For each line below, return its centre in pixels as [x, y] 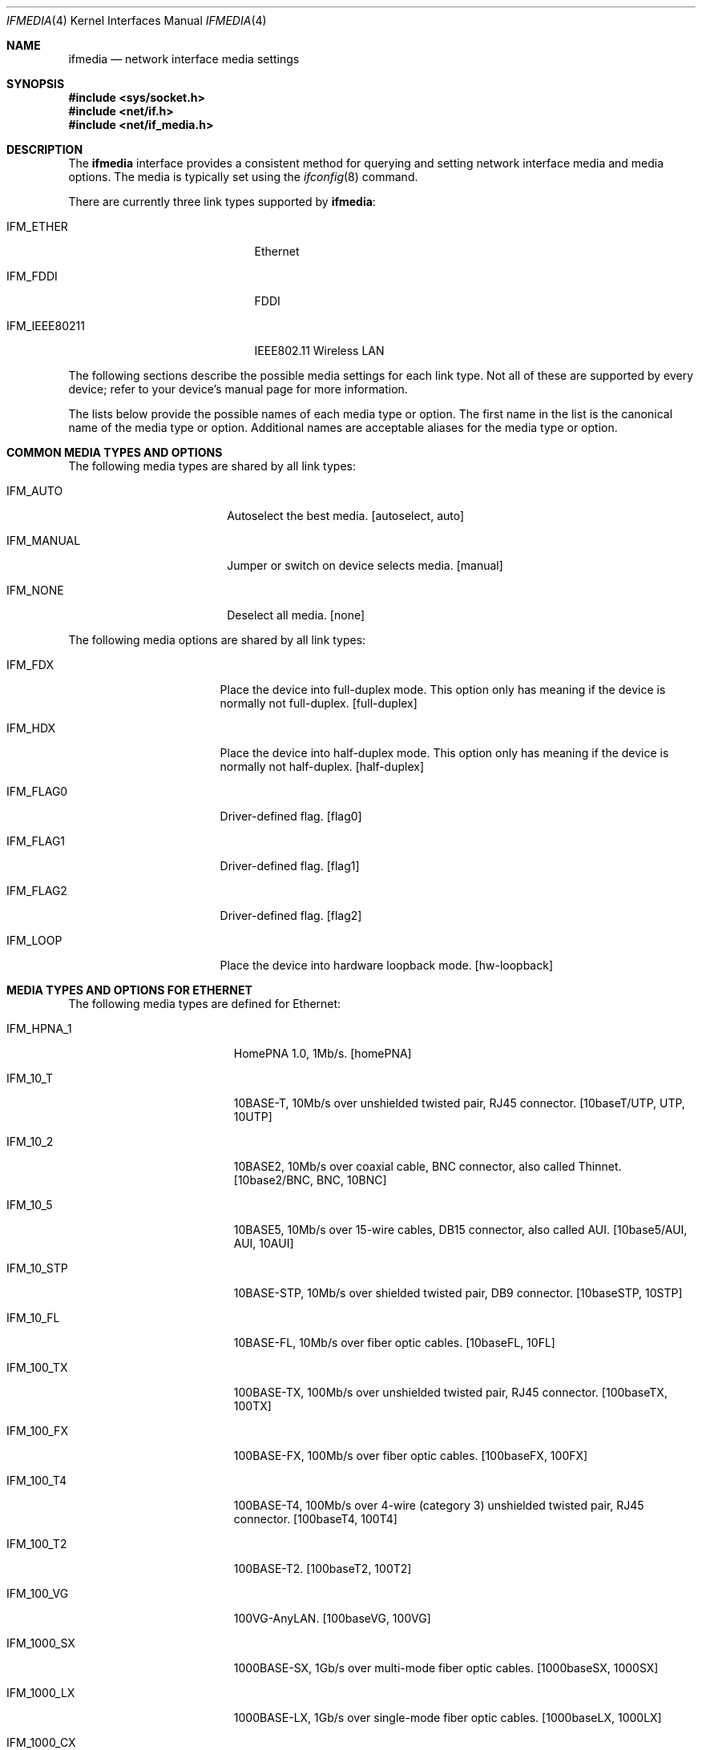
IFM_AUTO [35, 491]
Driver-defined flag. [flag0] [291, 816]
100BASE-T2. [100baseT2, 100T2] [323, 1569]
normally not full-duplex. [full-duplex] [319, 703]
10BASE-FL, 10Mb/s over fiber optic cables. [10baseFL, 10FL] [394, 1343]
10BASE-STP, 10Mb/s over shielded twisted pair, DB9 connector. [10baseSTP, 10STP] [458, 1293]
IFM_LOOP [34, 940]
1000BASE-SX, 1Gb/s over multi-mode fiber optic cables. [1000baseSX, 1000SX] [446, 1668]
